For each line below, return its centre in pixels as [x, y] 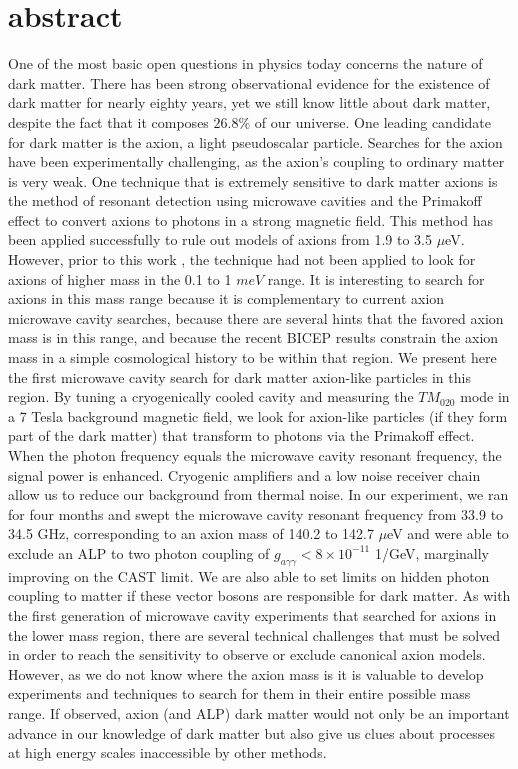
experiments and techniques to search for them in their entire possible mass [239, 693]
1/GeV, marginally [432, 552]
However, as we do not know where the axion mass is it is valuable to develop [246, 673]
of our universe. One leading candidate [373, 121]
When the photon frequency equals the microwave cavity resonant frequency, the [255, 455]
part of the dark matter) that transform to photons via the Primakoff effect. [241, 435]
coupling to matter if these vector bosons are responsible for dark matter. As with [259, 595]
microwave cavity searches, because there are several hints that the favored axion [256, 317]
